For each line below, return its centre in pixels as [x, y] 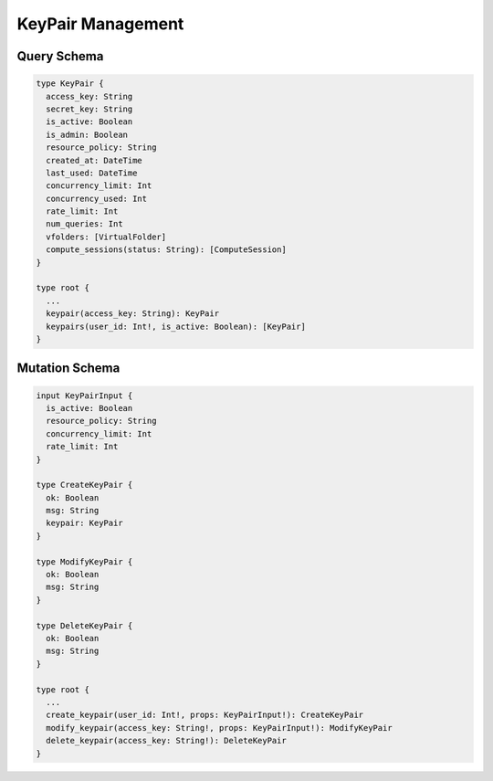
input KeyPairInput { [84, 396]
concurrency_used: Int [97, 198]
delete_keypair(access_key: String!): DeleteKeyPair [166, 741]
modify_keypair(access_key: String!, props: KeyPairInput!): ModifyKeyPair [219, 728]
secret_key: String [89, 109]
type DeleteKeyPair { [84, 625]
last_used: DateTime [92, 173]
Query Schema [60, 56]
